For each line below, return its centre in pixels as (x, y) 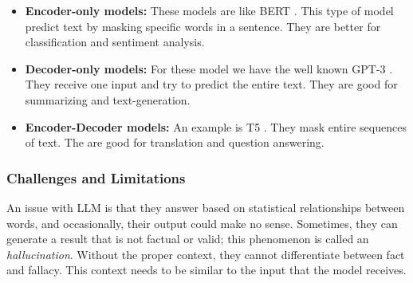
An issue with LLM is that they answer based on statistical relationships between (206, 207)
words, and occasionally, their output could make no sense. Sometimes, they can (202, 223)
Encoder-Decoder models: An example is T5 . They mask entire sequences (216, 126)
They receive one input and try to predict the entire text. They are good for (211, 84)
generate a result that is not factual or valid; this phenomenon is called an (188, 239)
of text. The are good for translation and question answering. (175, 142)
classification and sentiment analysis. (115, 42)
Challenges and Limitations (96, 177)
